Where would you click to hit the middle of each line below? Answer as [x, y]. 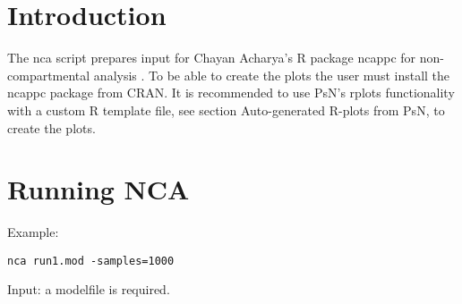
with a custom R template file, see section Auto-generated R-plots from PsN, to [226, 110]
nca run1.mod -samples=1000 [91, 261]
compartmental [49, 75]
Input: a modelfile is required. [89, 289]
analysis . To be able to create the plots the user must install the [272, 75]
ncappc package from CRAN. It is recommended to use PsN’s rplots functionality [231, 93]
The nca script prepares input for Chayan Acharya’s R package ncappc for [212, 58]
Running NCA [98, 189]
